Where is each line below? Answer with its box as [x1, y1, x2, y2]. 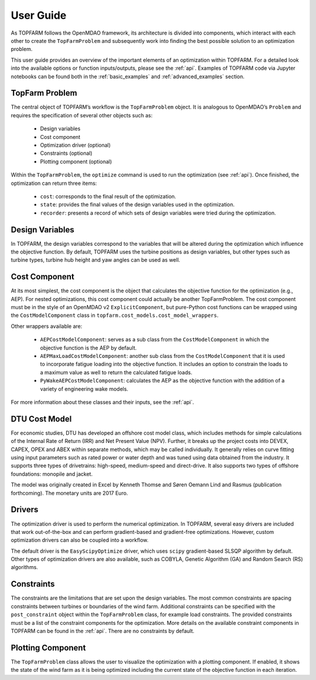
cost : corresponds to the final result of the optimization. [40, 192, 177, 199]
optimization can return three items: [11, 180, 97, 187]
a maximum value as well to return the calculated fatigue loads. [40, 368, 193, 375]
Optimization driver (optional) [40, 141, 111, 148]
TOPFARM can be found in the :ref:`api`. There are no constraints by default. [11, 627, 195, 634]
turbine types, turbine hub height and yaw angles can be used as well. [11, 256, 181, 263]
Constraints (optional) [40, 150, 93, 157]
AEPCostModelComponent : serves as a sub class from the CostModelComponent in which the [40, 336, 269, 343]
